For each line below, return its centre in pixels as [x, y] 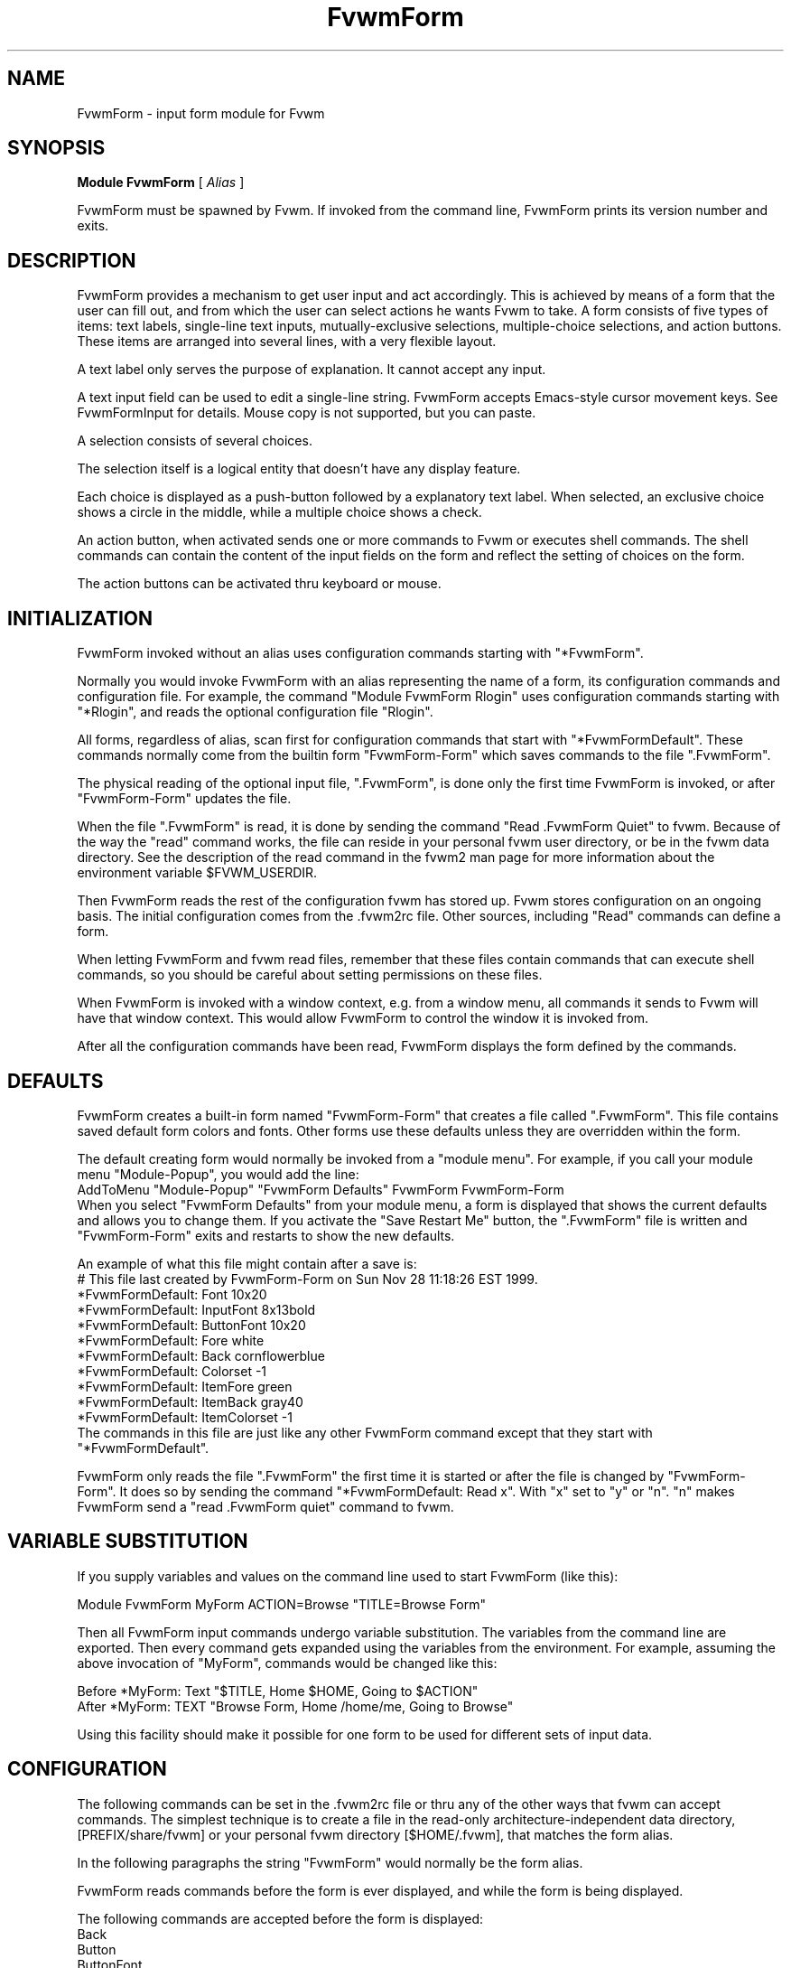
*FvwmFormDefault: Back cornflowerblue [201, 1355]
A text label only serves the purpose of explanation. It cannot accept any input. [312, 370]
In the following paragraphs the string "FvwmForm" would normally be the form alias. [330, 1862]
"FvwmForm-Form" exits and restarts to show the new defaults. [266, 1235]
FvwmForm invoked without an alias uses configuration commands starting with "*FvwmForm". [360, 653]
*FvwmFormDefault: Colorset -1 [172, 1371]
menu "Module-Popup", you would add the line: [218, 1174]
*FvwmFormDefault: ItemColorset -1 [185, 1417]
